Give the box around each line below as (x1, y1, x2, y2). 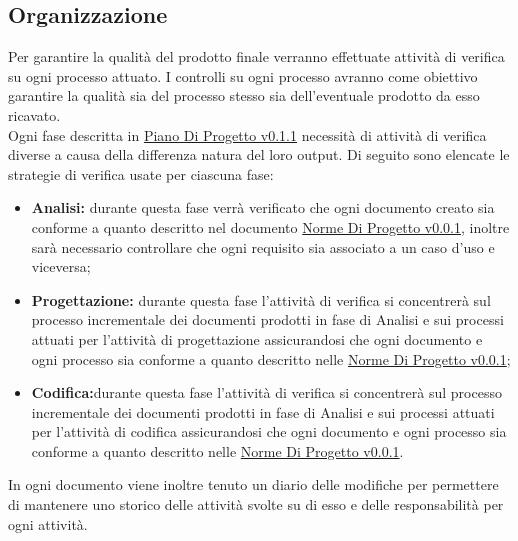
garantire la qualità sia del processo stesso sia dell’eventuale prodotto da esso (8, 85, 480, 106)
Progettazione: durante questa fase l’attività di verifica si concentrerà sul (31, 289, 491, 310)
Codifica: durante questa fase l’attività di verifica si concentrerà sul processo (31, 382, 502, 403)
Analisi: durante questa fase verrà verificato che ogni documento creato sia (31, 197, 495, 218)
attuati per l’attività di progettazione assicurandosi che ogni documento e (31, 328, 483, 349)
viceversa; (31, 256, 91, 277)
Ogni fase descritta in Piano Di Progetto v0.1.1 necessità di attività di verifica (8, 124, 487, 145)
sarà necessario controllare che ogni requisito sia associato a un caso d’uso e (31, 236, 495, 257)
